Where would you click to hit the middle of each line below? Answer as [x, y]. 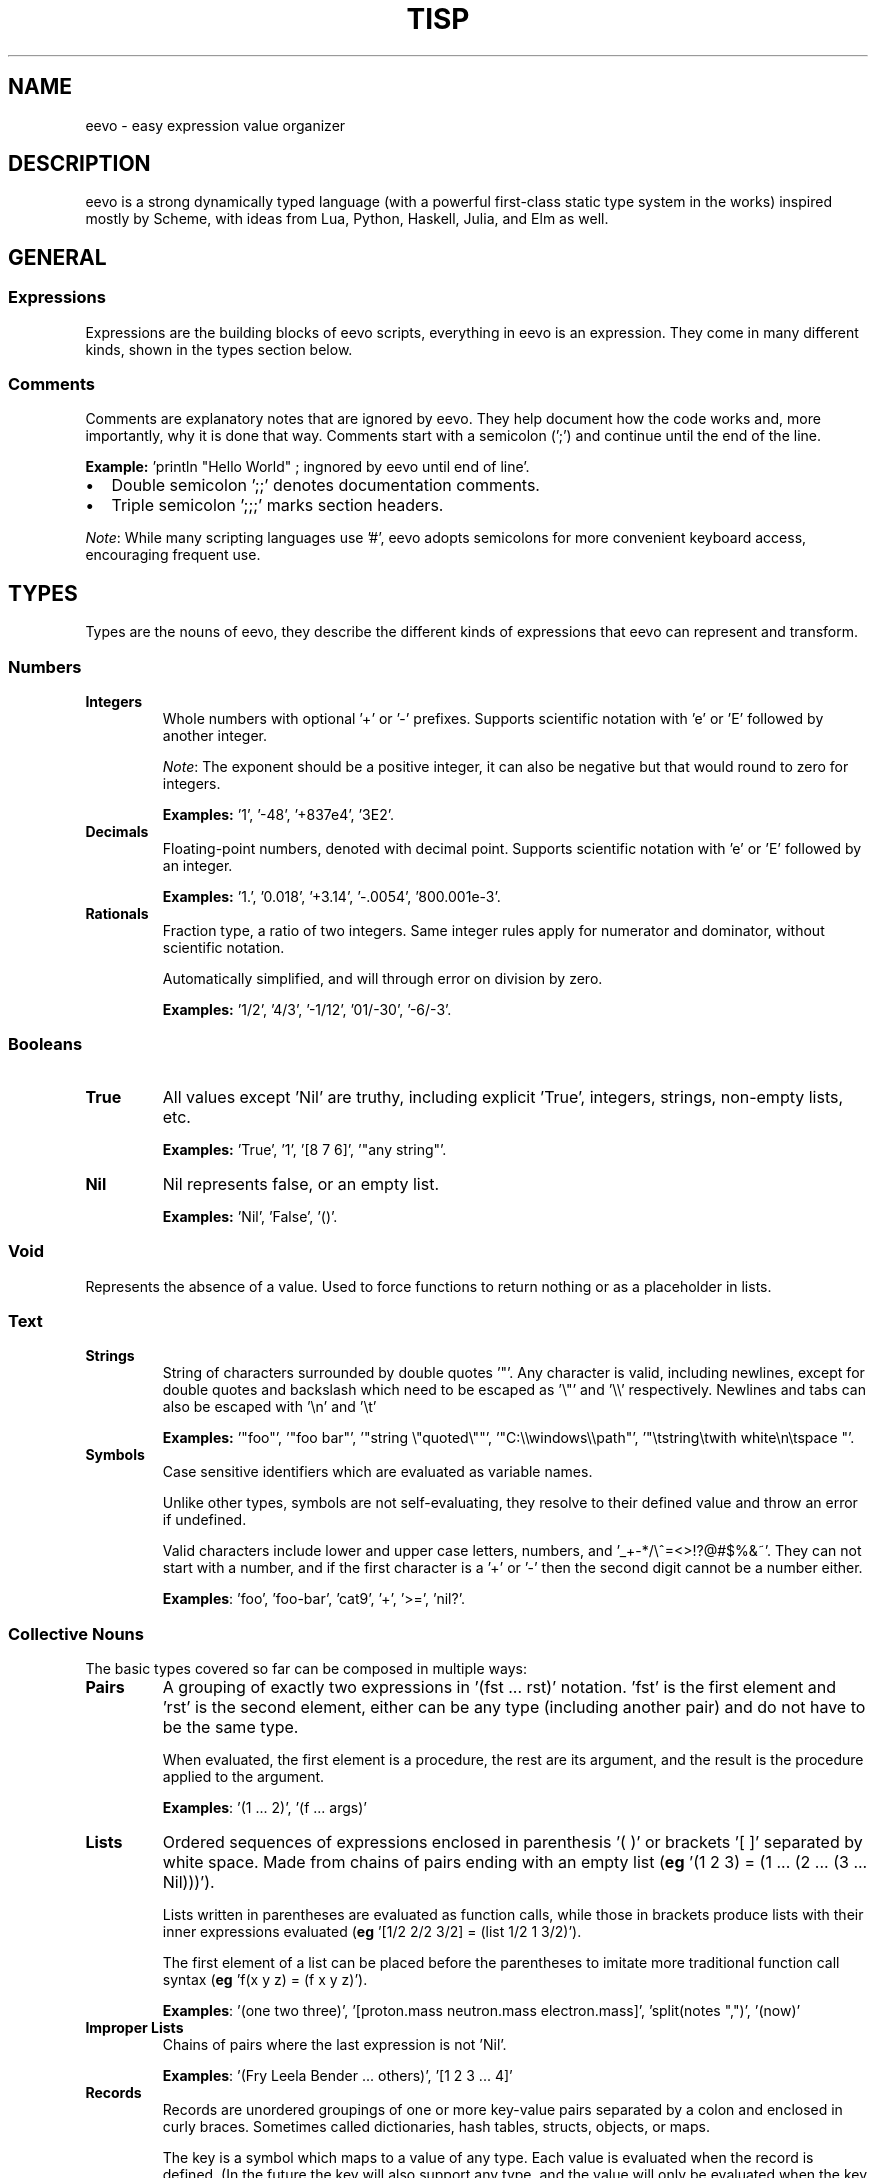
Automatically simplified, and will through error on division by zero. [382, 978]
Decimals [117, 831]
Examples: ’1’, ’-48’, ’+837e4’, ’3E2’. [278, 814]
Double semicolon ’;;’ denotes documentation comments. [325, 485]
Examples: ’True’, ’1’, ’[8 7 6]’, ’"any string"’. [304, 1149]
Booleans [45, 1044]
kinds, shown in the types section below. [219, 349]
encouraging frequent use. [173, 555]
